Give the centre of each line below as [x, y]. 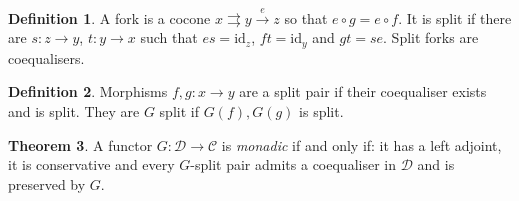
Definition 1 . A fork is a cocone [109, 17]
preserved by [47, 183]
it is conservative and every [91, 164]
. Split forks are [431, 37]
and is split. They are [74, 111]
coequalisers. [46, 57]
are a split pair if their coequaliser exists [363, 91]
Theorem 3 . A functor [80, 144]
